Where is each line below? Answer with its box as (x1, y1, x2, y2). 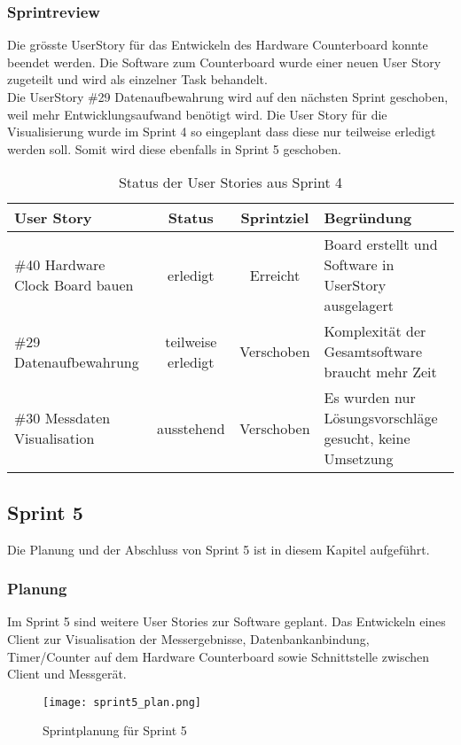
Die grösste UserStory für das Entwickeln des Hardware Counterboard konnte (7, 35, 428, 54)
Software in (324, 254, 395, 275)
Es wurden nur (324, 387, 416, 408)
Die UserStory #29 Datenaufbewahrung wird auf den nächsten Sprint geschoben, (7, 88, 449, 105)
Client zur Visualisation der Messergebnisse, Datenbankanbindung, (7, 629, 370, 648)
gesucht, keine (324, 428, 410, 449)
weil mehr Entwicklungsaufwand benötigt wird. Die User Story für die (7, 105, 387, 123)
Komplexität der (324, 321, 426, 342)
